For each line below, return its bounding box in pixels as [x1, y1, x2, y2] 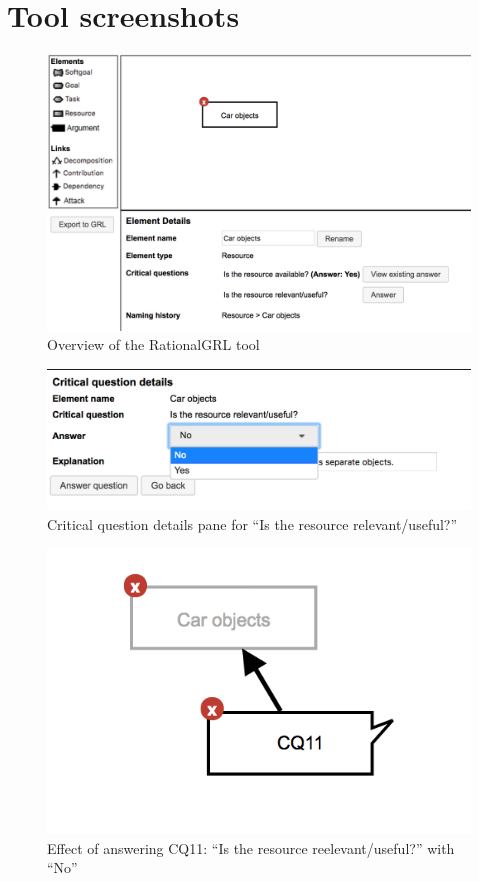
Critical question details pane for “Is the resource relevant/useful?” [47, 513, 458, 534]
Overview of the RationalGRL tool [47, 334, 260, 355]
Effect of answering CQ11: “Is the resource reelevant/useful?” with [47, 837, 455, 858]
